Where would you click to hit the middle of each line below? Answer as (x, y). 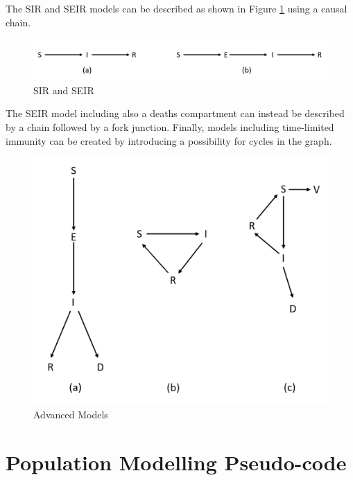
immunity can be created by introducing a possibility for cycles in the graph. (169, 140)
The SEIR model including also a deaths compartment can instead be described (175, 113)
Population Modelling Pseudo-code (176, 462)
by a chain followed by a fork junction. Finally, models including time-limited (170, 127)
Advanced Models (71, 415)
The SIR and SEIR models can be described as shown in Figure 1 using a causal (176, 8)
